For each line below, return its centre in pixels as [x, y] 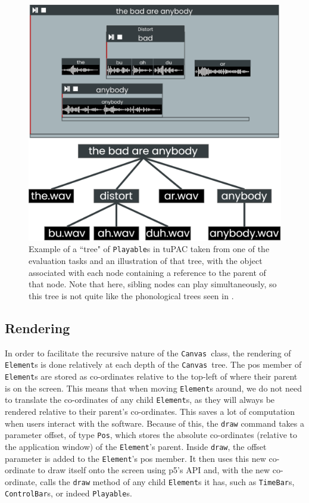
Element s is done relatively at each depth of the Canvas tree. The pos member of [153, 364]
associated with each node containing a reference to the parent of [147, 272]
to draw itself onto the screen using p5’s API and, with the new [154, 470]
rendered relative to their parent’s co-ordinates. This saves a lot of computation [150, 411]
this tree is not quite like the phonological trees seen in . [131, 295]
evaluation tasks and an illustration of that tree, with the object [146, 261]
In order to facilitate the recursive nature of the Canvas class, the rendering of [148, 353]
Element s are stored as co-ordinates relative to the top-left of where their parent [151, 376]
